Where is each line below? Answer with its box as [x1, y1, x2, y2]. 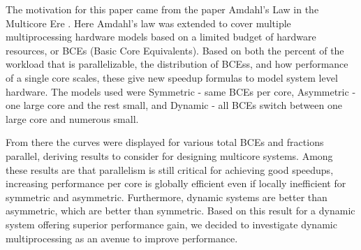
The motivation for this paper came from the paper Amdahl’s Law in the [6, 2, 319, 16]
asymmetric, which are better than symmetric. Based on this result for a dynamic [6, 203, 355, 218]
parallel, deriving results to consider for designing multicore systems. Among [6, 148, 333, 163]
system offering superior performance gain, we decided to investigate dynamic [6, 216, 337, 231]
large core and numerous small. [6, 111, 139, 126]
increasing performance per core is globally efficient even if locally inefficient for [6, 176, 346, 191]
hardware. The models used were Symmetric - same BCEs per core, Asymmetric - [6, 84, 356, 98]
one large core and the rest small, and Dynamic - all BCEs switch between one [6, 98, 342, 112]
